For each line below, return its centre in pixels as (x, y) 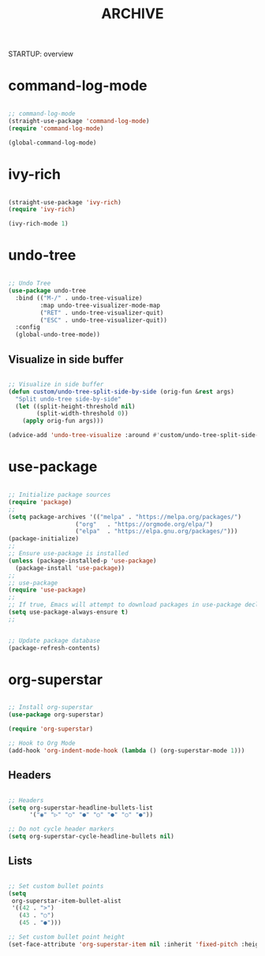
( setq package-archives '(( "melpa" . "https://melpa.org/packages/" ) (125, 517)
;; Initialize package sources (60, 495)
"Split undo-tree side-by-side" (69, 399)
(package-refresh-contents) (54, 648)
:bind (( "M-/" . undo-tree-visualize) (79, 298)
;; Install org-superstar (50, 708)
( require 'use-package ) (47, 590)
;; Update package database (54, 640)
